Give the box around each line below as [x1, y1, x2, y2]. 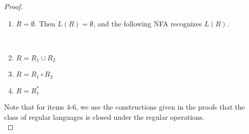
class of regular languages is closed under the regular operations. [4, 111, 205, 122]
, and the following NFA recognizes [93, 18, 202, 28]
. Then [35, 18, 55, 28]
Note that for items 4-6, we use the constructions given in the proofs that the [4, 102, 245, 112]
